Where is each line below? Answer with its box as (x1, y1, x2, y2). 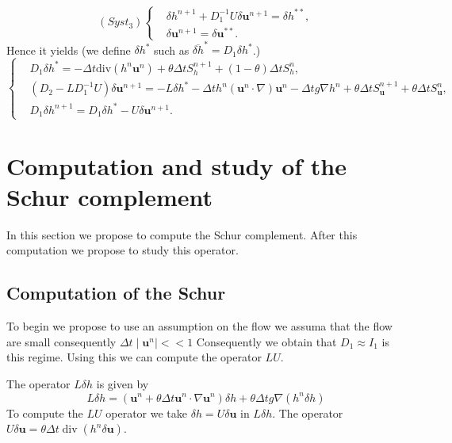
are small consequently (6, 333, 117, 349)
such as (154, 41, 190, 58)
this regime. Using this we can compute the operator (6, 349, 262, 365)
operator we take (105, 404, 188, 421)
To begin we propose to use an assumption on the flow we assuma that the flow (6, 318, 393, 334)
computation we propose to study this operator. (6, 242, 239, 258)
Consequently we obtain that (196, 333, 337, 349)
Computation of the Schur (6, 281, 226, 305)
